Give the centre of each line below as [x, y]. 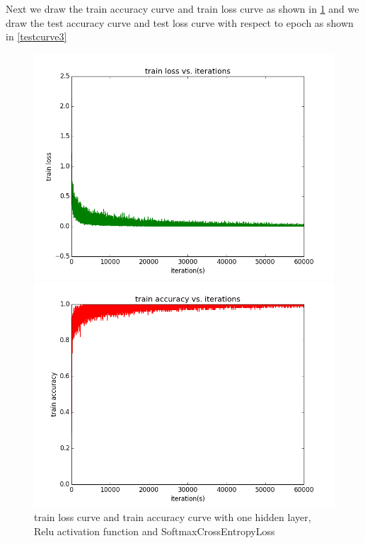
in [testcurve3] [36, 36]
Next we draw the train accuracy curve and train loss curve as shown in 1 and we [182, 8]
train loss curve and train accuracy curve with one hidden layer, [173, 516]
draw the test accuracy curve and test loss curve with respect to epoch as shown [180, 22]
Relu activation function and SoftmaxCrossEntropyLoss [155, 531]
